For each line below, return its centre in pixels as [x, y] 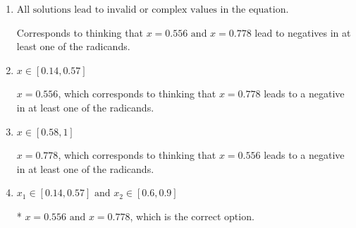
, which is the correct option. [192, 216]
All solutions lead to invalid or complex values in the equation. [153, 10]
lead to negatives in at [303, 32]
